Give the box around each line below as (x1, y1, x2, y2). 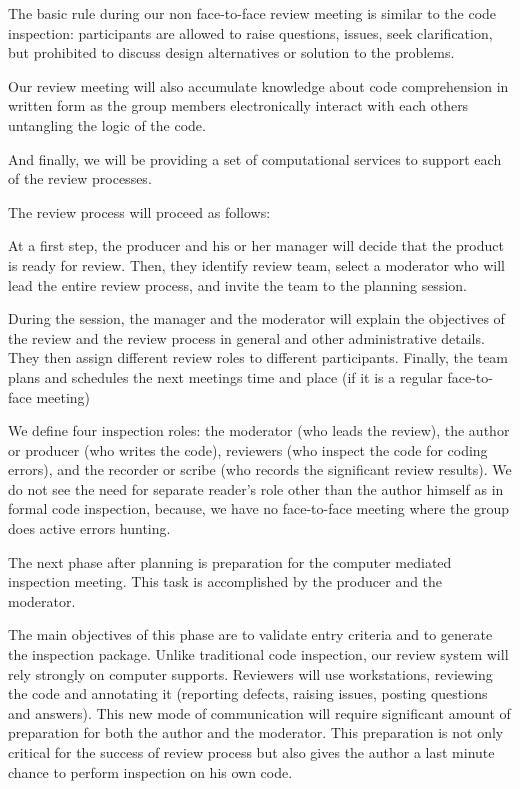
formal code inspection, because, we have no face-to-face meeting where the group (8, 498, 510, 519)
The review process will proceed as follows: (8, 201, 271, 222)
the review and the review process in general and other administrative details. (8, 327, 485, 348)
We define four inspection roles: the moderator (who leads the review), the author (8, 420, 510, 441)
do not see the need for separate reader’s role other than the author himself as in (8, 478, 504, 499)
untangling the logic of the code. (8, 114, 206, 135)
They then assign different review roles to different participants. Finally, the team (8, 347, 509, 368)
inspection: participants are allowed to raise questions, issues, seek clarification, (8, 22, 493, 43)
